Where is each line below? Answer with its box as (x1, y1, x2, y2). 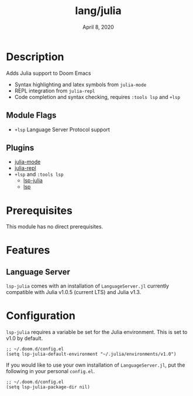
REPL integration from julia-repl (14, 87, 95, 94)
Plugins (6, 142, 35, 153)
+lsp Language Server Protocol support (14, 126, 110, 133)
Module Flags (6, 110, 57, 121)
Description (6, 50, 64, 63)
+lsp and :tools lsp (14, 171, 64, 178)
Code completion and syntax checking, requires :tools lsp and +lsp (14, 93, 180, 100)
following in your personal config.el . (6, 368, 95, 375)
